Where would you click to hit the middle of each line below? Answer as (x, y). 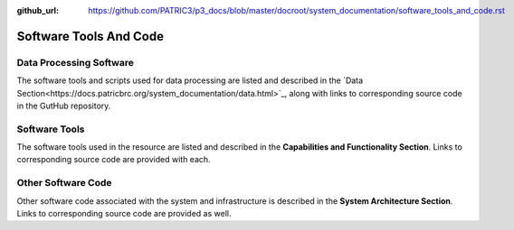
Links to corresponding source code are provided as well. (124, 213)
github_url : (38, 10)
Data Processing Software (76, 62)
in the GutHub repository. (64, 106)
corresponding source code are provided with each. (114, 160)
